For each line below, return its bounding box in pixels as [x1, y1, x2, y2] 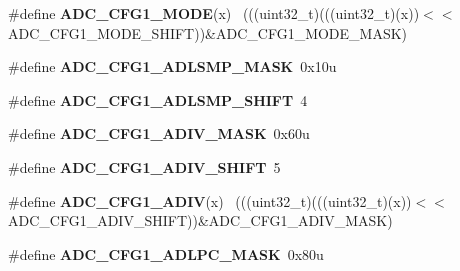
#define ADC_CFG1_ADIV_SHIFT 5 [8, 156, 281, 177]
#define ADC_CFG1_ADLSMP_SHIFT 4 [8, 89, 308, 110]
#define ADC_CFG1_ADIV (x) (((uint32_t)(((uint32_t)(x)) [8, 190, 412, 211]
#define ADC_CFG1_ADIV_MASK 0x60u [8, 123, 310, 144]
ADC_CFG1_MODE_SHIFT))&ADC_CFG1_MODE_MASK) [8, 22, 408, 43]
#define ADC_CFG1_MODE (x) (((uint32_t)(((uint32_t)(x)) [8, 3, 420, 23]
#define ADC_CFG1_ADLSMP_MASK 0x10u [8, 56, 337, 77]
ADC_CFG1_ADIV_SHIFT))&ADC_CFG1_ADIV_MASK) [8, 210, 393, 231]
